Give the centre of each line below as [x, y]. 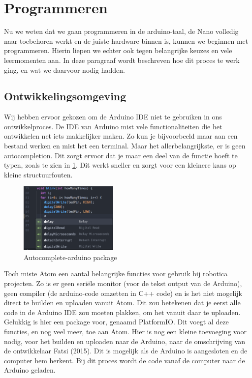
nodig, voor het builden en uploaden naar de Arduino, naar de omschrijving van [125, 341]
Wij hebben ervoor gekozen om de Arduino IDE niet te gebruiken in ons [113, 117]
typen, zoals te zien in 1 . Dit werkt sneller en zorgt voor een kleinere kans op [120, 165]
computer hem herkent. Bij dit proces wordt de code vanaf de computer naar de [125, 360]
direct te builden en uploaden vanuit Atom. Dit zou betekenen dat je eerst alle [122, 303]
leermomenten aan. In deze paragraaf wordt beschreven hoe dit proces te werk [122, 60]
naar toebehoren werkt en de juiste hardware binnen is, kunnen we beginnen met [126, 41]
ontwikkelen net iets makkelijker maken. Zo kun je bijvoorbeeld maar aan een [121, 136]
